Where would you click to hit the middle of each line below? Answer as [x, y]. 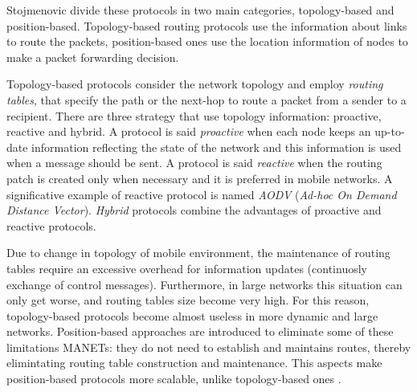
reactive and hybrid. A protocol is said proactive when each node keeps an [189, 131]
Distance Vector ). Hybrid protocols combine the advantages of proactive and [194, 210]
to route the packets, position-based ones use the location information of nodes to [207, 41]
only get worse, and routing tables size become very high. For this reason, [188, 300]
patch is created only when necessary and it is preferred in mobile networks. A [200, 178]
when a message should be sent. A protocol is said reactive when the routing [194, 163]
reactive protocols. [51, 225]
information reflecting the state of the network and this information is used [217, 147]
